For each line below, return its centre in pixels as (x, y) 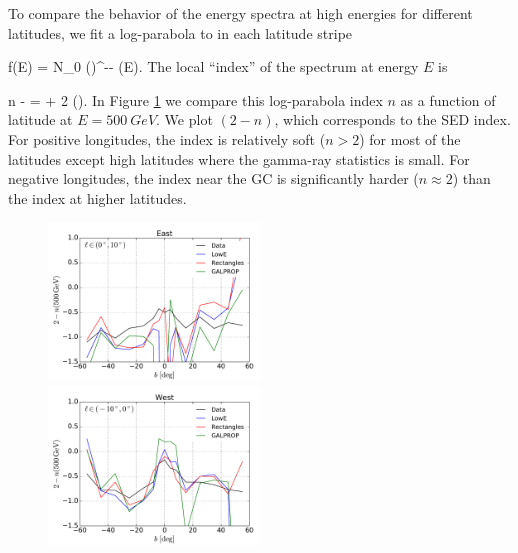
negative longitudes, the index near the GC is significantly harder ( (213, 178)
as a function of (448, 99)
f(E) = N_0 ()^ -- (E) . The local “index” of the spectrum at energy (213, 66)
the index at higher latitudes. (97, 197)
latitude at (40, 119)
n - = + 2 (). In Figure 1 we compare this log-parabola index (195, 99)
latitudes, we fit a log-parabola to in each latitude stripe (180, 32)
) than (471, 178)
